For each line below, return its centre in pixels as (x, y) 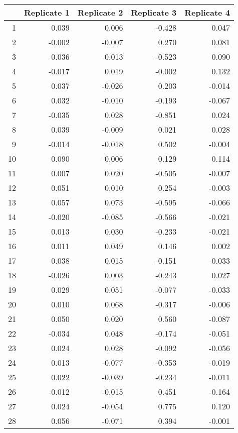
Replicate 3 (154, 12)
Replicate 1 (47, 12)
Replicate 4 (207, 12)
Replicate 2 (100, 12)
